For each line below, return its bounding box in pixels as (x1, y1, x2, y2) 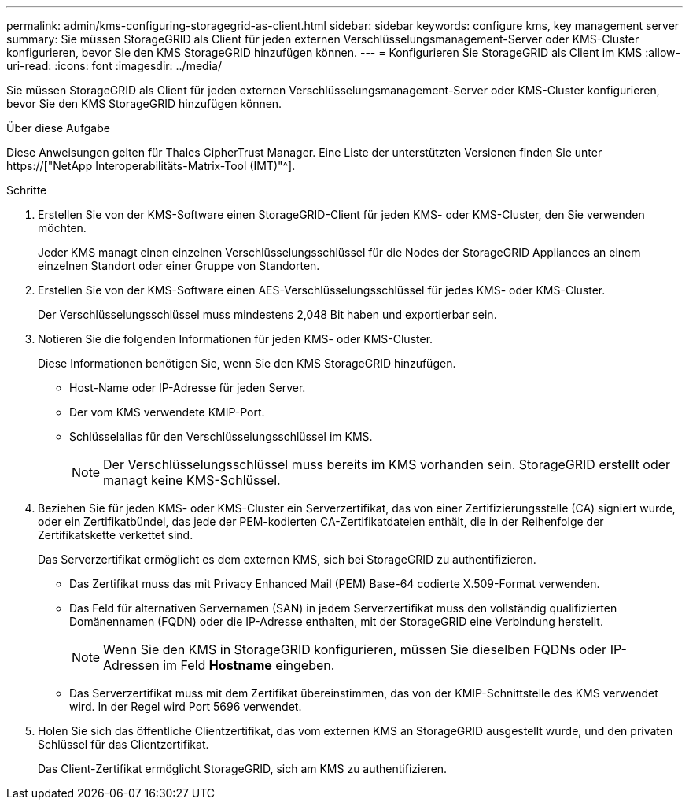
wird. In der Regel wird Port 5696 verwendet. (69, 700, 302, 713)
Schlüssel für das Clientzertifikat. (38, 738, 209, 751)
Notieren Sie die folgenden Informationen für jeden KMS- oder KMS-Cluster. (38, 332, 433, 346)
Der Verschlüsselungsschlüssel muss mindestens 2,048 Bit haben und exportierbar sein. (38, 308, 497, 321)
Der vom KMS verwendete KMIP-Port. (69, 405, 265, 419)
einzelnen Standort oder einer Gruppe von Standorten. (38, 259, 320, 272)
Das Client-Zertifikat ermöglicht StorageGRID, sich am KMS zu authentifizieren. (38, 762, 448, 775)
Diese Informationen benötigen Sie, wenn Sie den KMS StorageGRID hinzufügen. (38, 357, 456, 370)
